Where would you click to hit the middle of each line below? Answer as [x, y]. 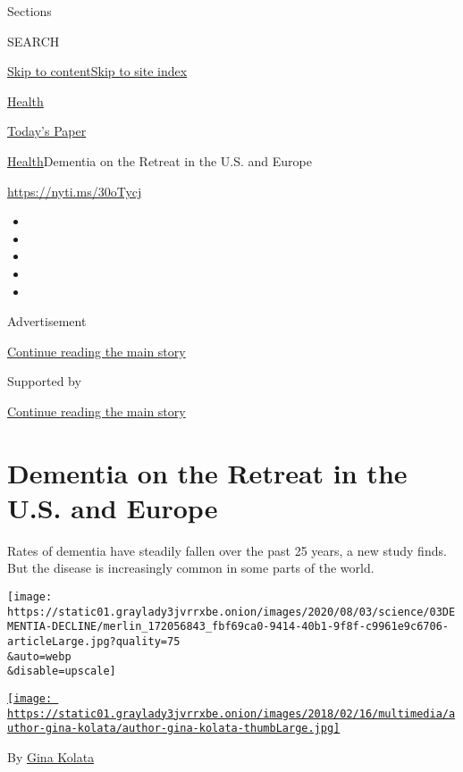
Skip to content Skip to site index [97, 71]
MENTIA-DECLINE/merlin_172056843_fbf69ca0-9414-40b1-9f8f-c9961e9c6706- [228, 627]
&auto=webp [39, 656]
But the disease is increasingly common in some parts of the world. [191, 568]
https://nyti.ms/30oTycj [75, 191]
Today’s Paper [47, 131]
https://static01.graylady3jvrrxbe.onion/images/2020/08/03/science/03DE [231, 612]
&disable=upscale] [62, 671]
